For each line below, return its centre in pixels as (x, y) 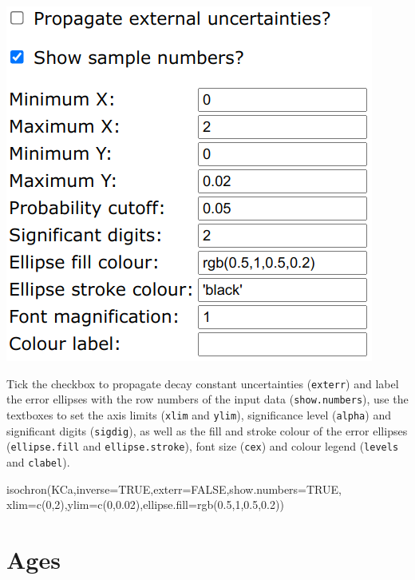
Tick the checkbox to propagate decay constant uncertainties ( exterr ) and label (203, 383)
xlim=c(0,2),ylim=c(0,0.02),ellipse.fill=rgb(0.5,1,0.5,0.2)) (145, 505)
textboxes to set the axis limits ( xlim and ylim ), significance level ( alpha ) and (199, 414)
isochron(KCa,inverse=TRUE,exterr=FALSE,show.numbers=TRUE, (174, 489)
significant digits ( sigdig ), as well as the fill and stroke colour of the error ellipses (207, 430)
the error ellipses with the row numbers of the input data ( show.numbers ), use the (207, 399)
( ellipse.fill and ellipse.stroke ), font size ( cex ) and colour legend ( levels (203, 446)
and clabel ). (38, 461)
